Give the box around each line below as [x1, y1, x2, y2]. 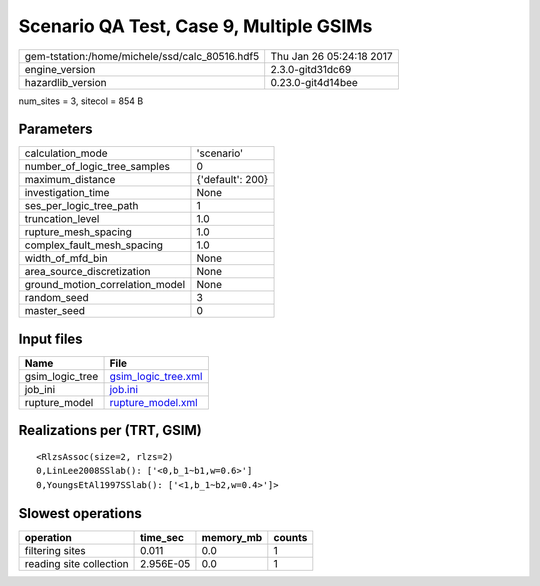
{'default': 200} [196, 173, 269, 187]
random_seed [24, 291, 89, 305]
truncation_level [24, 212, 100, 226]
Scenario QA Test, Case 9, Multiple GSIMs [18, 15, 373, 37]
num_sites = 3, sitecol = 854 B [18, 95, 144, 107]
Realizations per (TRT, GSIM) [18, 422, 202, 439]
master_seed [24, 304, 85, 318]
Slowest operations [18, 505, 142, 522]
